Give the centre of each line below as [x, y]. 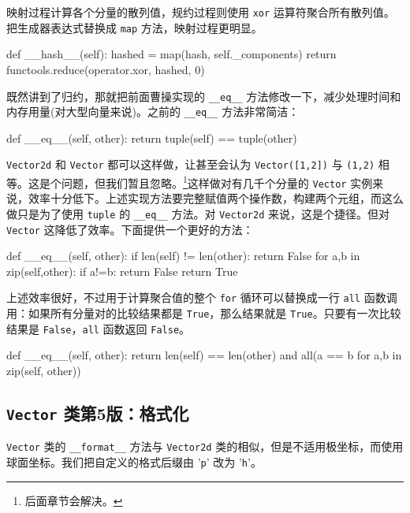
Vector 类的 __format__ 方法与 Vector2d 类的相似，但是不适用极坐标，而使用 [205, 446]
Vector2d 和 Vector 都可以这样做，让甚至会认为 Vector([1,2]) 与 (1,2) [191, 164]
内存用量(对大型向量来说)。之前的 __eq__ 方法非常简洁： [153, 112]
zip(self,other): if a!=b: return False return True [122, 271]
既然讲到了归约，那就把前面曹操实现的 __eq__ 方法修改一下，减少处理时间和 [204, 96]
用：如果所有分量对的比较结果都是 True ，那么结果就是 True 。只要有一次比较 [204, 313]
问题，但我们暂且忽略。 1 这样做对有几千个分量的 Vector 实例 [217, 182]
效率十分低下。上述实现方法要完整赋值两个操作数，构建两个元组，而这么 [216, 198]
